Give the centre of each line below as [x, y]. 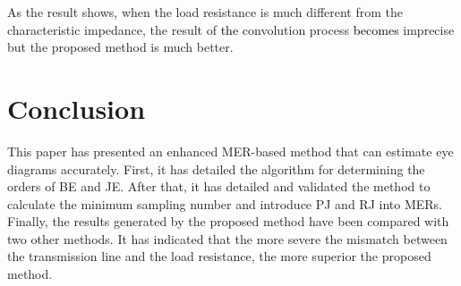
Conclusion [77, 108]
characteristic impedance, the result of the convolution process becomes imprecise [231, 29]
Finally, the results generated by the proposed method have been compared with [228, 221]
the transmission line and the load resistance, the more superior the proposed [219, 256]
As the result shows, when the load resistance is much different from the [205, 12]
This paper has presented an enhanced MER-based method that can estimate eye [230, 151]
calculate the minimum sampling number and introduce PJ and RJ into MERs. [225, 203]
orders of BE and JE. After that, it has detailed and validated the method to [219, 186]
